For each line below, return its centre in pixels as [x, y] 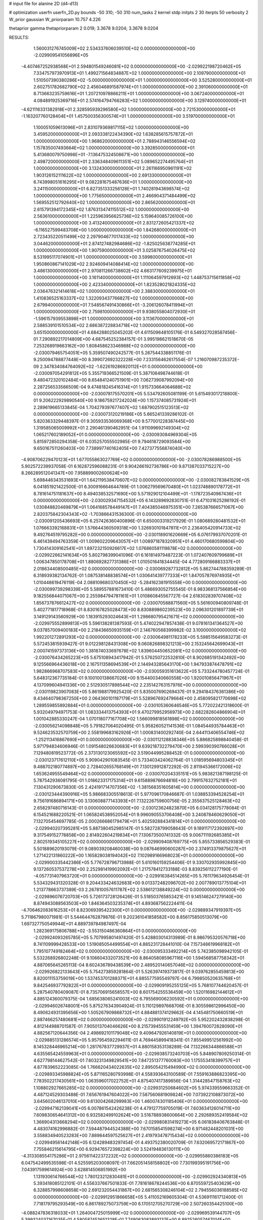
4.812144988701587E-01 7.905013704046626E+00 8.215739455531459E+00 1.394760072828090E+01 [138, 1026]
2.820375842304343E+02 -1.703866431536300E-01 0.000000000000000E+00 [115, 514]
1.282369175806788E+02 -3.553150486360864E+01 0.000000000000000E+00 [115, 931]
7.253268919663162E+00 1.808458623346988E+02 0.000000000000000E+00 [114, 346]
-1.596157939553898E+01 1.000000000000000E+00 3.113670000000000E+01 [114, 318]
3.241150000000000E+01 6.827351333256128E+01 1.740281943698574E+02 [112, 189]
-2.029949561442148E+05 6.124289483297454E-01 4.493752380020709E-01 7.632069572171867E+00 [139, 1142]
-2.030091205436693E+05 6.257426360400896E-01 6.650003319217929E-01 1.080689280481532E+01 [140, 521]
